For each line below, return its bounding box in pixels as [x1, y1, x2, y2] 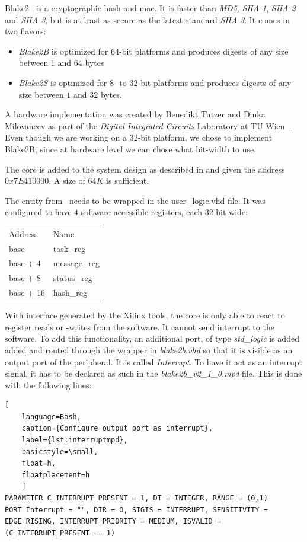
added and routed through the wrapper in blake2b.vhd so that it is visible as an [5, 343, 293, 356]
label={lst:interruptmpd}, [21, 436, 128, 445]
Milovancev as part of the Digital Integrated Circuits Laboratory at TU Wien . [5, 119, 292, 132]
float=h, [21, 459, 56, 468]
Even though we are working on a [5, 131, 127, 144]
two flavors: [5, 25, 46, 37]
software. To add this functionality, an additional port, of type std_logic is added [5, 332, 299, 345]
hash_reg [53, 286, 88, 299]
